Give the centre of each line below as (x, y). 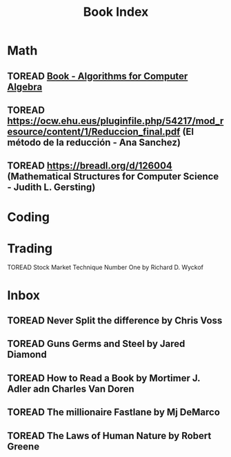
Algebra (25, 87)
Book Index (116, 12)
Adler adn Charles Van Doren (71, 389)
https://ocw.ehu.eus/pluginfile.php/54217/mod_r (115, 121)
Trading (30, 248)
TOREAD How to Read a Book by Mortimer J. (104, 378)
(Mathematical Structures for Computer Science (113, 177)
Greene (23, 446)
